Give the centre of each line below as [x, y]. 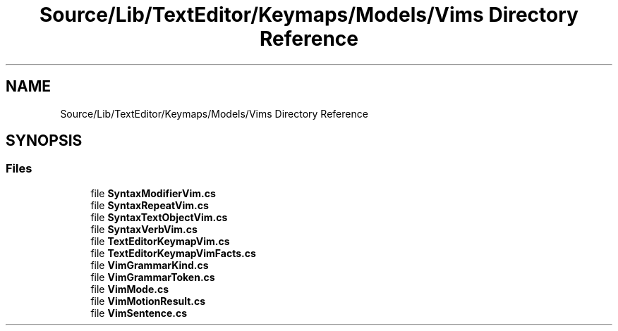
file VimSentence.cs [139, 313]
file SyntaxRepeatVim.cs [150, 205]
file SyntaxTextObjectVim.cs [159, 217]
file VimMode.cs [130, 289]
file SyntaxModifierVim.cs [153, 193]
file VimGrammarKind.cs [150, 265]
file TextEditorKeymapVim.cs [160, 241]
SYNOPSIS [44, 141]
